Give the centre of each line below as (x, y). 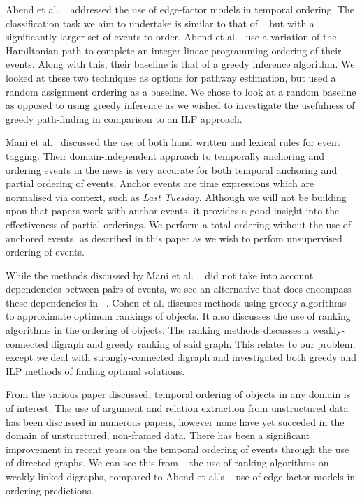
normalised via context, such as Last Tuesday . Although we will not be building (176, 197)
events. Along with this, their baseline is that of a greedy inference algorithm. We (180, 64)
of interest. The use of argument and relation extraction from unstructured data (177, 408)
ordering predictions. (50, 490)
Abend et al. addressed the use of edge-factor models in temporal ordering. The (180, 9)
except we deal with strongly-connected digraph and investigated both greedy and (181, 357)
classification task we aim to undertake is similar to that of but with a (160, 23)
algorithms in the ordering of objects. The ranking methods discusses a (158, 330)
